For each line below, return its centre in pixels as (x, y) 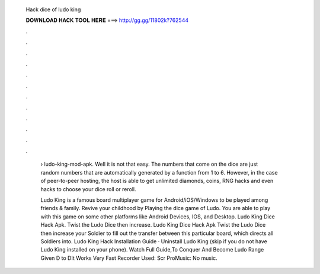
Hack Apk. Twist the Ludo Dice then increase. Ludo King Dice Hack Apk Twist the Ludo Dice (153, 225)
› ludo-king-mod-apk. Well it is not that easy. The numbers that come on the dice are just (149, 164)
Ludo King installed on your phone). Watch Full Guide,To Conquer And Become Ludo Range (152, 250)
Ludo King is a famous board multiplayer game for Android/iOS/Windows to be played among (154, 200)
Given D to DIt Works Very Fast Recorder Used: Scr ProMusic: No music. (129, 258)
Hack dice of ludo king (53, 9)
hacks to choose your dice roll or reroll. (88, 189)
